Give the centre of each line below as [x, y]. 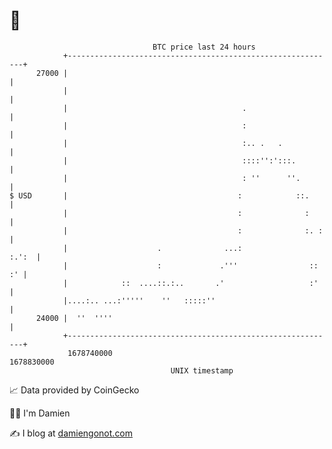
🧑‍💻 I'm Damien [40, 413]
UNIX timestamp [202, 370]
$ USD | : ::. [159, 195]
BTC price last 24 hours [204, 47]
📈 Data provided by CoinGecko [74, 390]
